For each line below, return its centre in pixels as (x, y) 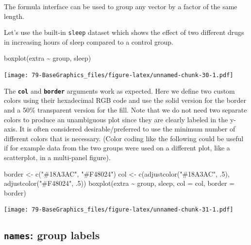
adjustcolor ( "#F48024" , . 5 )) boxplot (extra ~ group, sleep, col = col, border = (119, 183)
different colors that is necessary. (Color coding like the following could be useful (124, 138)
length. (14, 16)
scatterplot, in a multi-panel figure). (57, 157)
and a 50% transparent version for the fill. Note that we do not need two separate (125, 109)
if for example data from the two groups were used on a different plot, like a (117, 148)
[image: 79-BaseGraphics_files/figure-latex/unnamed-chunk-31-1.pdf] (119, 210)
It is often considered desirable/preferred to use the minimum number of (127, 129)
